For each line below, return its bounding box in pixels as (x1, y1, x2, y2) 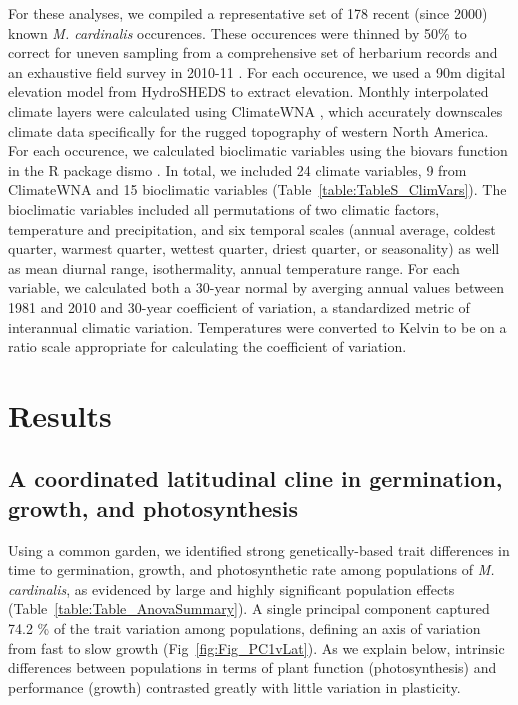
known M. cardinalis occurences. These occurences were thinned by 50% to (8, 22, 467, 43)
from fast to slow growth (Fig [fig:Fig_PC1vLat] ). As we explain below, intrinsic (8, 637, 505, 658)
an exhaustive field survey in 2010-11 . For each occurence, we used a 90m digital (8, 61, 506, 82)
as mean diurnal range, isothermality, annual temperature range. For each (8, 257, 460, 278)
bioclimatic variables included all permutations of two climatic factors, (8, 198, 440, 219)
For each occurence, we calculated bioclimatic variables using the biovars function (8, 140, 508, 161)
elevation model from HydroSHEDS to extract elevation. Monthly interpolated (8, 81, 489, 102)
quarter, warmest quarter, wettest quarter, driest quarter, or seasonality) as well (8, 238, 500, 259)
